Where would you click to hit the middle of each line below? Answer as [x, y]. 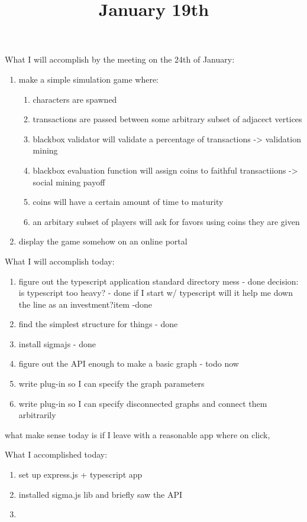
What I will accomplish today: [60, 261]
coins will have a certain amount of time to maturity [128, 202]
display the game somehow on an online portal [103, 241]
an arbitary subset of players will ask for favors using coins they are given [166, 221]
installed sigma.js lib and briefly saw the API [101, 494]
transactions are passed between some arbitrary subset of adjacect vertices [167, 119]
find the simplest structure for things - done [98, 324]
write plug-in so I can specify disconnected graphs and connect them [143, 403]
